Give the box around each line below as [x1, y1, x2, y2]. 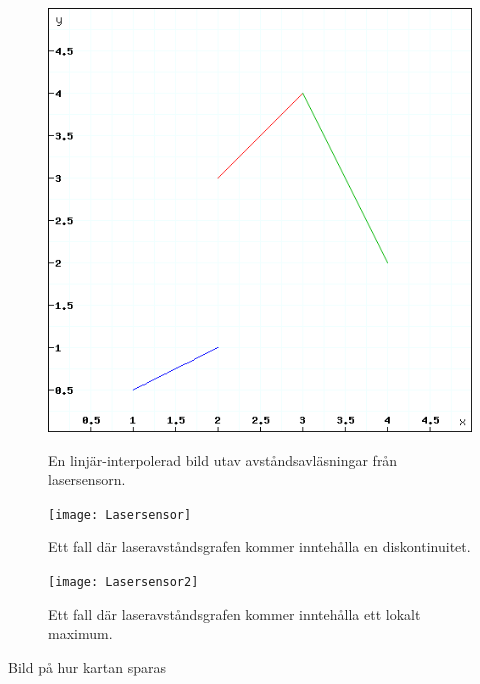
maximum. [48, 623, 113, 644]
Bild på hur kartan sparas [8, 656, 166, 677]
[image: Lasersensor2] [48, 575, 199, 590]
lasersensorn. [48, 469, 126, 490]
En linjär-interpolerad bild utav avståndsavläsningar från [48, 449, 398, 470]
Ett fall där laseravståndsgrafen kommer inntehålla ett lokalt [48, 603, 421, 624]
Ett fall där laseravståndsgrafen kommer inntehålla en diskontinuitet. [48, 536, 471, 557]
